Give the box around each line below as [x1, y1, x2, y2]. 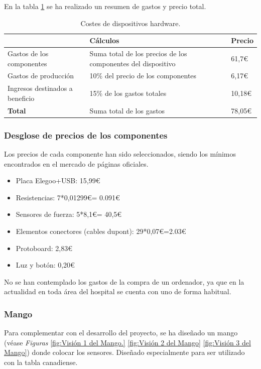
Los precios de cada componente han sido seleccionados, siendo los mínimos [4, 149, 236, 159]
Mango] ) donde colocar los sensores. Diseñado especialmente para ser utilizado [4, 347, 245, 357]
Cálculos [89, 35, 119, 46]
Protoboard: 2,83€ [16, 242, 72, 253]
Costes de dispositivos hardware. [80, 18, 181, 28]
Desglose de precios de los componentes [4, 129, 168, 141]
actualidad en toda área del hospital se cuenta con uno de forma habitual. [4, 286, 231, 297]
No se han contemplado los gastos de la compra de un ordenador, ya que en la [4, 276, 244, 287]
